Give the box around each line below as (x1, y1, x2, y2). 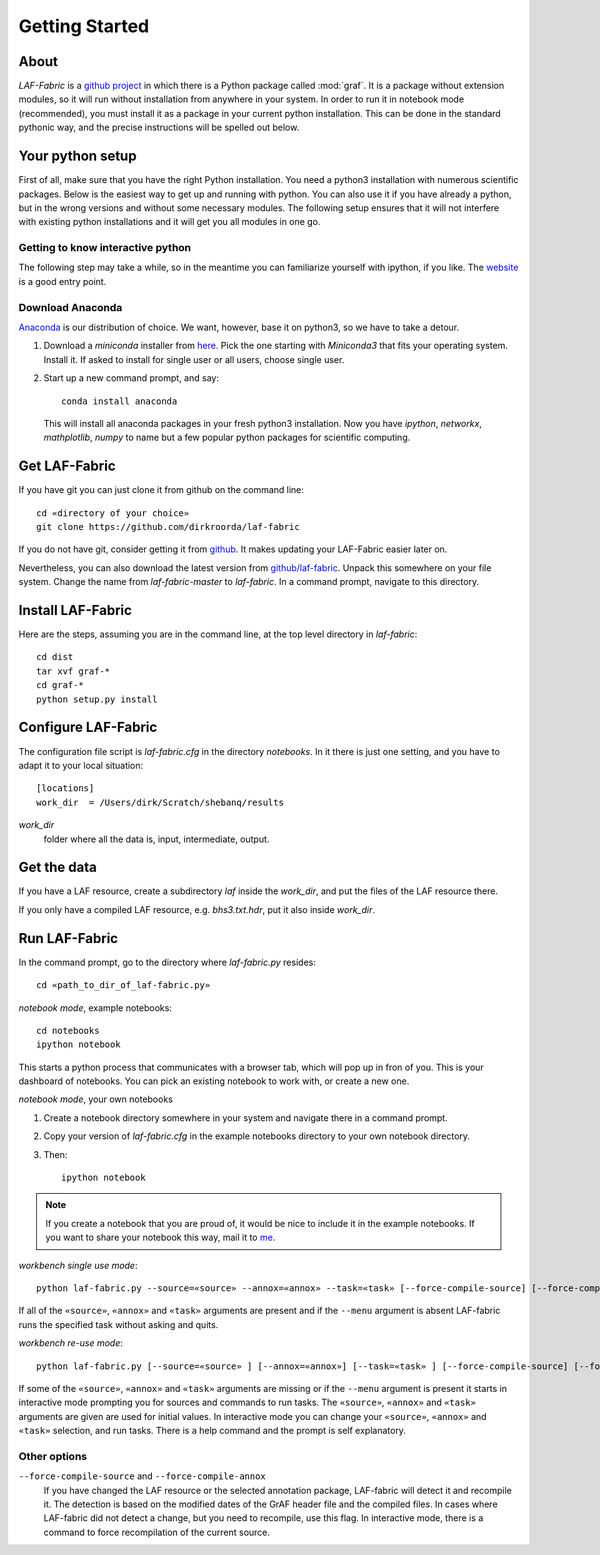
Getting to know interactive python (18, 241, 192, 255)
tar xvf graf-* (36, 665, 111, 677)
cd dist (36, 651, 74, 663)
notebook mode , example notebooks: (18, 1001, 172, 1014)
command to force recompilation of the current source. (43, 1526, 270, 1538)
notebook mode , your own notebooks (18, 1093, 174, 1105)
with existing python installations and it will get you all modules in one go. (18, 216, 321, 228)
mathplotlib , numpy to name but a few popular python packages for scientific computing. (43, 431, 411, 444)
